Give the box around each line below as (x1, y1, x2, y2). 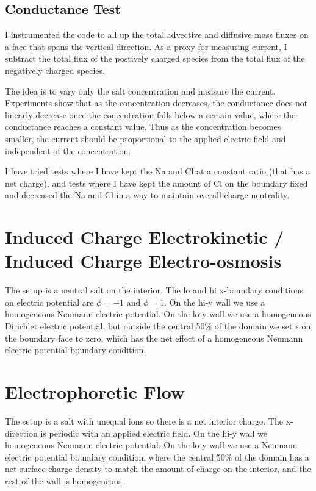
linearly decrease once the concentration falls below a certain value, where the (5, 108, 296, 121)
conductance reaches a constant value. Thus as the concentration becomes (5, 120, 281, 133)
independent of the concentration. (5, 144, 131, 157)
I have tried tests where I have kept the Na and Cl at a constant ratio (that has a (5, 165, 311, 177)
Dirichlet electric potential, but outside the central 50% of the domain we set (5, 320, 293, 332)
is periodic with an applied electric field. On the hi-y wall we (40, 426, 267, 439)
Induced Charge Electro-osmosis (5, 248, 282, 273)
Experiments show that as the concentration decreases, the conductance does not (5, 96, 308, 109)
